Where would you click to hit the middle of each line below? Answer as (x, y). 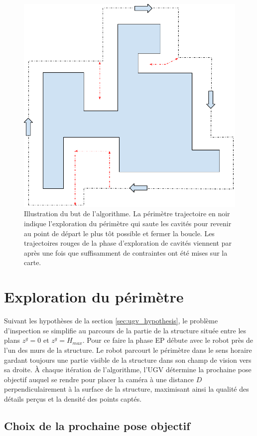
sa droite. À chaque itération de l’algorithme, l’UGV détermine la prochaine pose (128, 369)
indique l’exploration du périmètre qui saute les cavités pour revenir (128, 223)
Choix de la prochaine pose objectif (97, 425)
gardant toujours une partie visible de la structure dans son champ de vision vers (128, 360)
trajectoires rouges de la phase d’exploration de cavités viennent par (128, 243)
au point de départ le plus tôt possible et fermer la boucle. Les (119, 233)
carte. (33, 262)
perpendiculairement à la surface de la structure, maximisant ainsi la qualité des (127, 389)
